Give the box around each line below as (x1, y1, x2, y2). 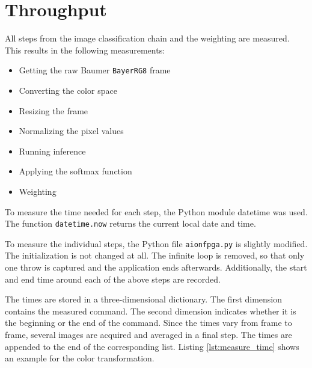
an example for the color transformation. (5, 352, 154, 364)
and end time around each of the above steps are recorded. (5, 272, 221, 285)
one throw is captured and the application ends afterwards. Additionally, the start (5, 261, 307, 274)
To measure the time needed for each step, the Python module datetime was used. (5, 205, 308, 218)
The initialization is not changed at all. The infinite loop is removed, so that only (5, 249, 305, 262)
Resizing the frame (19, 104, 88, 117)
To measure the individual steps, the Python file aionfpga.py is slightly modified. (5, 237, 308, 250)
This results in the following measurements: (5, 43, 165, 56)
